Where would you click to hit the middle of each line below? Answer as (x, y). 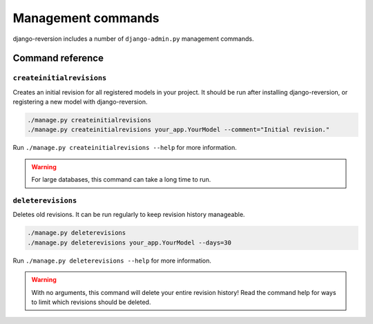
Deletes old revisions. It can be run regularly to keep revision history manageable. (129, 215)
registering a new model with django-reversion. (80, 102)
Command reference (58, 58)
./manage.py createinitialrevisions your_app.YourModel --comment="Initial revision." (179, 130)
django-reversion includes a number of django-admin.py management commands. (133, 39)
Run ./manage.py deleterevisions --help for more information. (112, 260)
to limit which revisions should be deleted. (91, 302)
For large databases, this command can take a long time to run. (121, 180)
